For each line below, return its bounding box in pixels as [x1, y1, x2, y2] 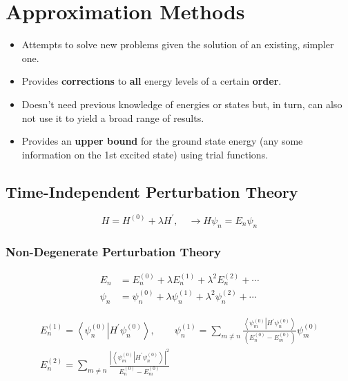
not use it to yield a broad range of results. [21, 110, 204, 125]
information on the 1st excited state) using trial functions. [21, 147, 269, 161]
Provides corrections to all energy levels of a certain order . [21, 74, 282, 88]
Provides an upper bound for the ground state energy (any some [21, 134, 303, 148]
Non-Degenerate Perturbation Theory [6, 243, 221, 260]
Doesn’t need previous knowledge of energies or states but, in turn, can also [21, 96, 342, 111]
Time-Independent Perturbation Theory [6, 181, 298, 202]
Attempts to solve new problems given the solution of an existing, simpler [21, 37, 334, 52]
